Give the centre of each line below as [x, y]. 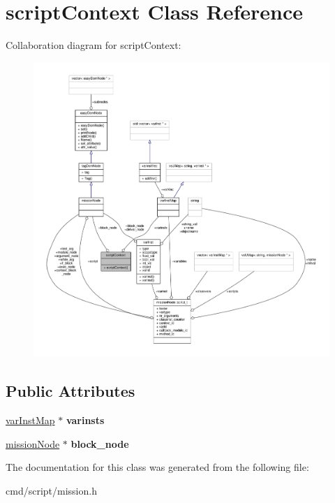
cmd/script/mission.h [51, 491]
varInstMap [30, 420]
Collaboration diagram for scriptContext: [94, 45]
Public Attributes [70, 391]
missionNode [33, 443]
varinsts [85, 420]
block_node [100, 443]
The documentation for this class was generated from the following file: [157, 467]
